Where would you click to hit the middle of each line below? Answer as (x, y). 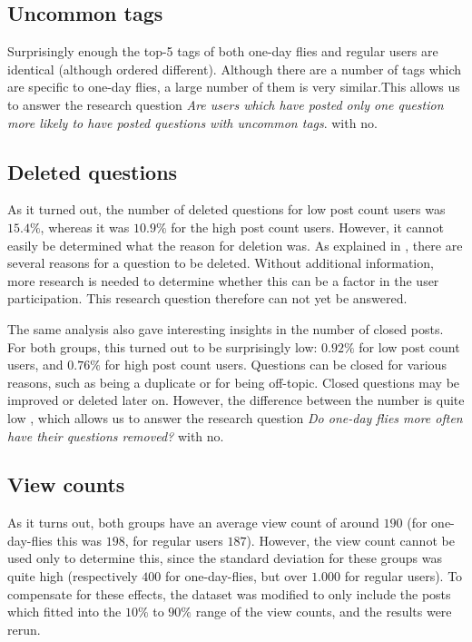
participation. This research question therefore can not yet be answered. (207, 298)
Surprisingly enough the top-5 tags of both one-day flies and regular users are (223, 51)
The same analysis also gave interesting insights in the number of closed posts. (226, 328)
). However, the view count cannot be (350, 540)
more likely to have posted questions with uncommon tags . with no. (192, 122)
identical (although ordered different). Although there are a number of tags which (235, 69)
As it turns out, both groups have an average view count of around (193, 523)
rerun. (24, 629)
